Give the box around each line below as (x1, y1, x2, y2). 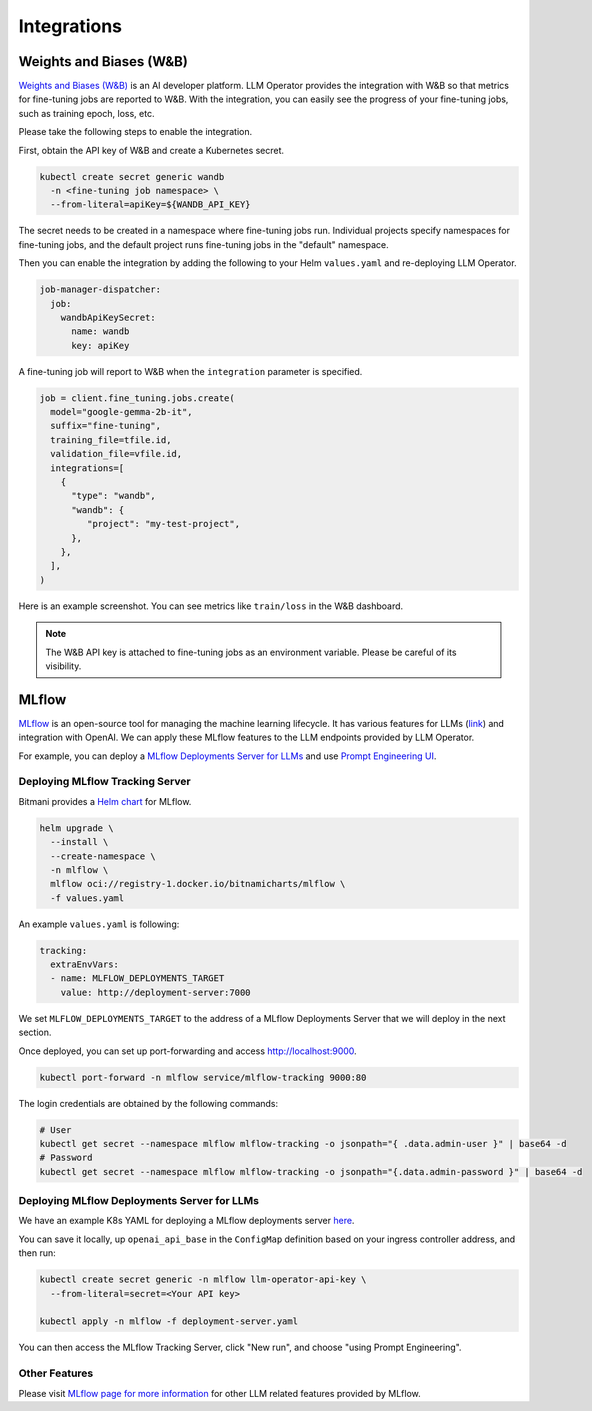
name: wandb (71, 326, 130, 337)
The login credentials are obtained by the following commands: (18, 1097, 279, 1109)
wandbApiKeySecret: (60, 311, 157, 323)
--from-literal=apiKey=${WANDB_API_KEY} (50, 199, 251, 210)
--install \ (50, 836, 109, 848)
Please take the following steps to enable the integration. (18, 126, 253, 138)
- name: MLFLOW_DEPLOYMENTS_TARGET (50, 973, 225, 984)
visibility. (45, 660, 82, 672)
